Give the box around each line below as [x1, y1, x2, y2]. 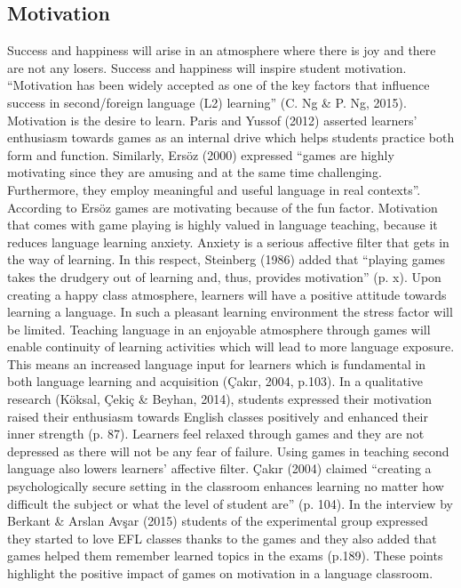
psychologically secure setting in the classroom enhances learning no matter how [7, 477, 444, 495]
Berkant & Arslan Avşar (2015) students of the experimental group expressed [7, 511, 428, 530]
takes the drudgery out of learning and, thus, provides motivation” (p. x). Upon [7, 267, 441, 286]
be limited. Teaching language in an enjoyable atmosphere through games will [7, 319, 431, 338]
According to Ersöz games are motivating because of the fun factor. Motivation [7, 197, 438, 216]
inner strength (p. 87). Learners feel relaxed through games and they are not [7, 424, 425, 443]
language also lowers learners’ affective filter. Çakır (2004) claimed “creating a [7, 459, 432, 478]
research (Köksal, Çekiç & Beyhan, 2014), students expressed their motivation [7, 390, 432, 408]
